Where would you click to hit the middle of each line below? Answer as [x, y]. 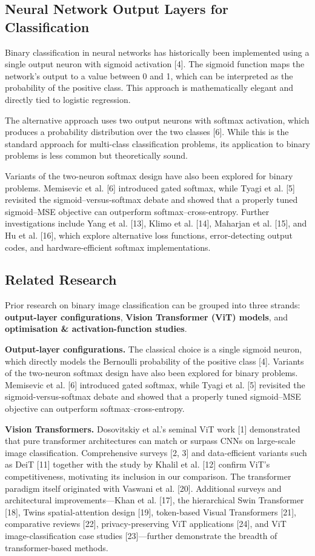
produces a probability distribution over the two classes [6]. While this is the [147, 132]
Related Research [61, 280]
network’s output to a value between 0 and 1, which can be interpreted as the [149, 75]
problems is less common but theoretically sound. [96, 155]
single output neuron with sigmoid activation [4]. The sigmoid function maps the [155, 64]
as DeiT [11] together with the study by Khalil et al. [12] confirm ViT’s [138, 464]
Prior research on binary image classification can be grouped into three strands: [153, 305]
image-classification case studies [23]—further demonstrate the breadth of [141, 535]
